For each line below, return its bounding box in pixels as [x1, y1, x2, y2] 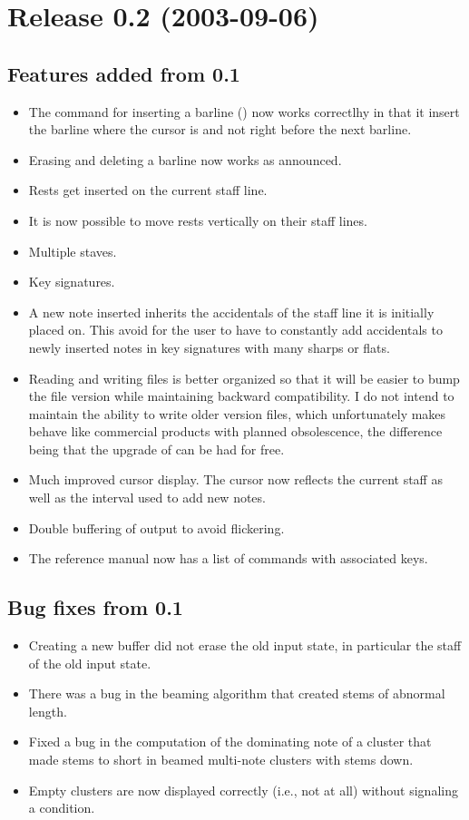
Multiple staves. [28, 241, 117, 260]
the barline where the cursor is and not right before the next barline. [28, 120, 412, 139]
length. [28, 701, 67, 720]
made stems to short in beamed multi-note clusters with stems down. [28, 750, 414, 769]
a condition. [28, 798, 95, 817]
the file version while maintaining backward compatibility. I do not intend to [28, 386, 454, 405]
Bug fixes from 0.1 [7, 593, 183, 621]
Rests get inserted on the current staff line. [28, 181, 268, 200]
